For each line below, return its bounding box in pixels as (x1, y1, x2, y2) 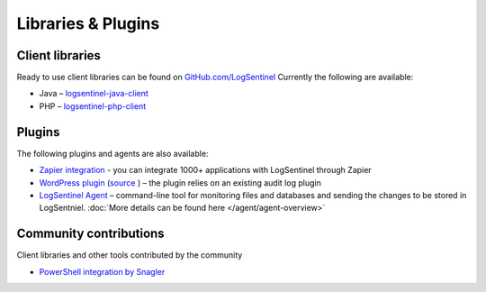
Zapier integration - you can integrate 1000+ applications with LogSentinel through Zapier (39, 165, 373, 176)
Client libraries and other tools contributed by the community (16, 250, 243, 260)
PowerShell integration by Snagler (39, 266, 166, 277)
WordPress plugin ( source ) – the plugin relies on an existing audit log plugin (39, 177, 321, 188)
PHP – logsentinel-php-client (39, 100, 147, 112)
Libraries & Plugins (16, 14, 160, 33)
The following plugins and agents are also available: (16, 148, 209, 159)
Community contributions (16, 226, 166, 242)
